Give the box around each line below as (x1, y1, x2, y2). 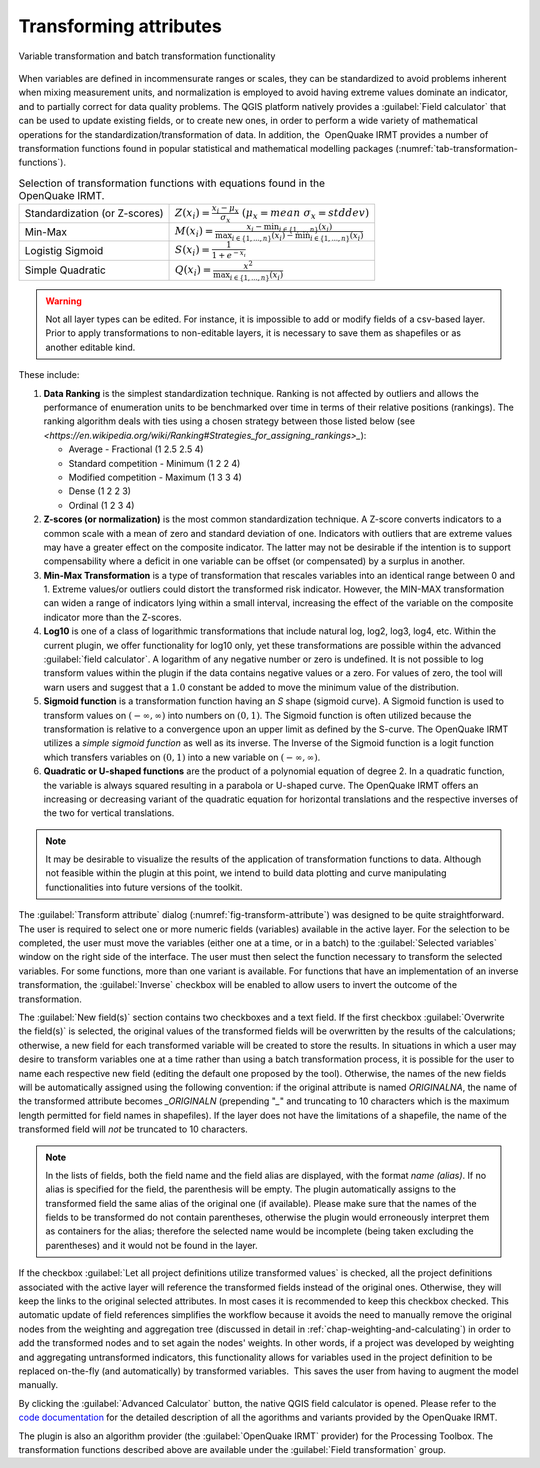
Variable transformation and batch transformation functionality (18, 50, 276, 62)
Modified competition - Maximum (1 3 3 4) (68, 471, 242, 483)
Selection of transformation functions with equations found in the (18, 176, 325, 190)
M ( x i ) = (175, 225, 214, 240)
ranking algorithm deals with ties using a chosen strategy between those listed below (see (43, 415, 415, 427)
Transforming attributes (18, 15, 222, 37)
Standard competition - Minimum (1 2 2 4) (68, 457, 241, 469)
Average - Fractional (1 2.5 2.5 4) (68, 443, 204, 455)
